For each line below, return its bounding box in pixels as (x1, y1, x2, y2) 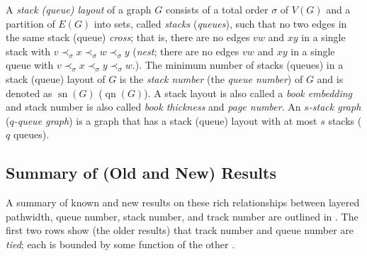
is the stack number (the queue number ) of (119, 71, 303, 86)
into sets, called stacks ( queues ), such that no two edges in (94, 16, 347, 30)
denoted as (6, 85, 52, 100)
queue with (6, 57, 54, 72)
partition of (6, 16, 55, 30)
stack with (6, 43, 51, 58)
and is (317, 71, 344, 86)
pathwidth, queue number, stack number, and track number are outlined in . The (6, 208, 358, 223)
